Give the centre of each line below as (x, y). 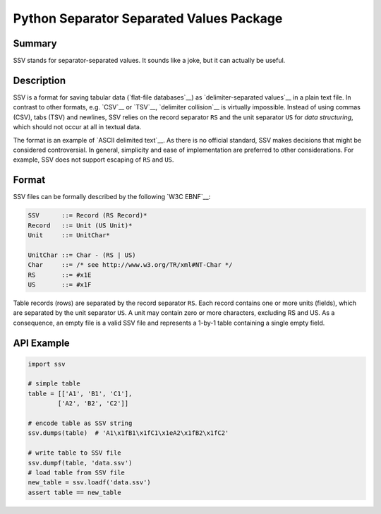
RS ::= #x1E (60, 275)
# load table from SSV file (76, 473)
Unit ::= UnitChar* (69, 235)
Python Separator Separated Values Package (148, 18)
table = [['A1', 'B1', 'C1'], (80, 393)
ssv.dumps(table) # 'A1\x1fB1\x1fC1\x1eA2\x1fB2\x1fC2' (128, 433)
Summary (35, 43)
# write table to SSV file (74, 453)
